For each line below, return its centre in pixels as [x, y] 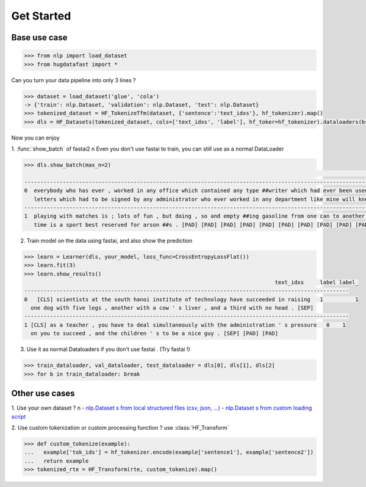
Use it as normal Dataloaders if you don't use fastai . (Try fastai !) [108, 349]
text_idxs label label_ [317, 282]
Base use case [39, 37]
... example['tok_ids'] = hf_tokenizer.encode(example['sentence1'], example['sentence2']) [169, 452]
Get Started [41, 16]
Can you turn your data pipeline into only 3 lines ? [74, 80]
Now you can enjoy [36, 138]
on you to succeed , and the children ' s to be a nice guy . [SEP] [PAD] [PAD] [155, 333]
